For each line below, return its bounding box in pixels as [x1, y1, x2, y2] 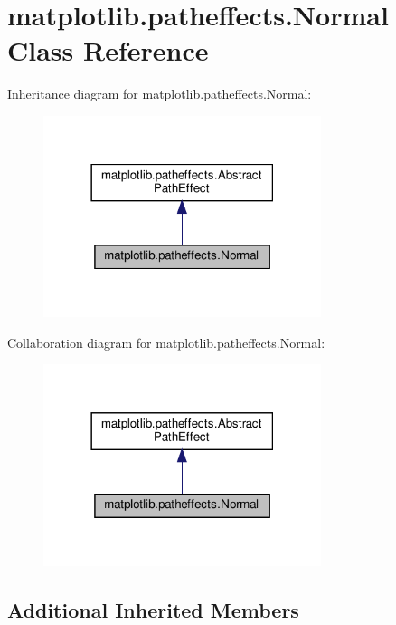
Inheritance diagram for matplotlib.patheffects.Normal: [7, 84, 312, 103]
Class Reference [7, 32, 209, 69]
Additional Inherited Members [7, 595, 299, 623]
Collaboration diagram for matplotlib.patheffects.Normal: [7, 332, 325, 351]
